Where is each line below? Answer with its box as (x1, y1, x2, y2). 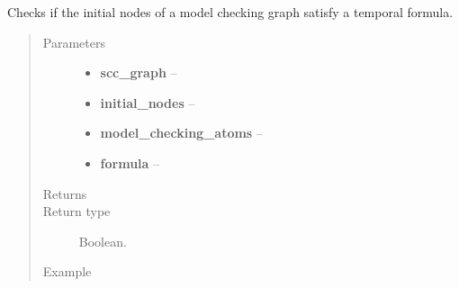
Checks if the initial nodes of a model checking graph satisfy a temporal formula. (7, 3, 454, 21)
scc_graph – (100, 63, 177, 82)
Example (42, 262, 92, 281)
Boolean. (78, 231, 127, 250)
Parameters (42, 32, 105, 51)
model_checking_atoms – (100, 123, 263, 142)
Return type (42, 202, 111, 220)
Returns (42, 184, 87, 202)
